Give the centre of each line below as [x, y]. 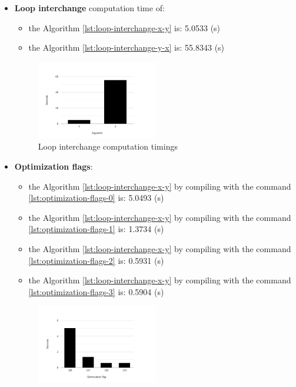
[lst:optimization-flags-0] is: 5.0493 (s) [96, 198]
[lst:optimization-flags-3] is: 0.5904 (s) [96, 291]
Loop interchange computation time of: [89, 8]
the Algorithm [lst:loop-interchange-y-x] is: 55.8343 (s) [127, 47]
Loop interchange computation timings [108, 146]
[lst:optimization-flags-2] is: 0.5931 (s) [96, 260]
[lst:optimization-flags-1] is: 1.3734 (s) [96, 229]
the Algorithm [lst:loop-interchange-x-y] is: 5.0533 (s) [124, 27]
